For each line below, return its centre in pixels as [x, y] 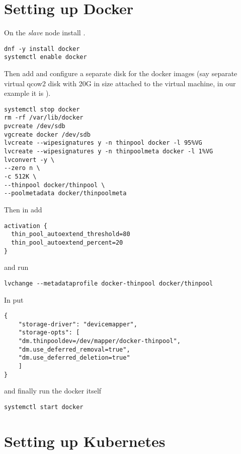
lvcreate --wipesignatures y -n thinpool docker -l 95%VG [103, 143]
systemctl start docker [44, 407]
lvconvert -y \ [29, 160]
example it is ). [27, 93]
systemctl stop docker [42, 109]
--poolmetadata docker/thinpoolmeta [65, 193]
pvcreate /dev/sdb [35, 126]
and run [16, 267]
